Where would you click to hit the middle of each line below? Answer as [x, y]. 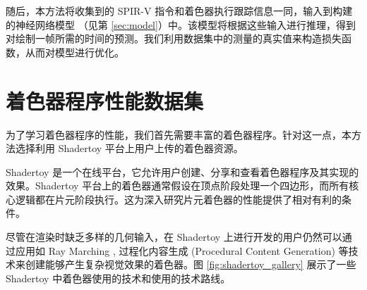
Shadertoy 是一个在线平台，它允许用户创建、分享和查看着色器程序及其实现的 [182, 171]
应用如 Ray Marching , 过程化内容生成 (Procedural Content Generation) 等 [182, 250]
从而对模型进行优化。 [74, 52]
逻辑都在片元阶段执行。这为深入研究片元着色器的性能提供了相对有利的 [178, 199]
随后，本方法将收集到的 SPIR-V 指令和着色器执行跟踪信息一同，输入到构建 [179, 11]
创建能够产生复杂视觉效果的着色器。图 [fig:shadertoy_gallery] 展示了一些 [191, 264]
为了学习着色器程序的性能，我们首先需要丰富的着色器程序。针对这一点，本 [179, 134]
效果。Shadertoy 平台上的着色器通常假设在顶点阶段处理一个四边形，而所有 [178, 185]
